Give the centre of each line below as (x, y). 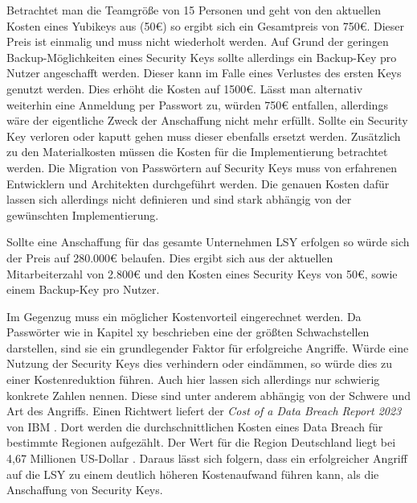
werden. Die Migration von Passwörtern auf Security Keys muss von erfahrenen (202, 167)
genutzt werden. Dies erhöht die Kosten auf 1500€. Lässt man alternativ (185, 88)
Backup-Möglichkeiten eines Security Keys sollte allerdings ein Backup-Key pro (202, 57)
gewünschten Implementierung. (83, 214)
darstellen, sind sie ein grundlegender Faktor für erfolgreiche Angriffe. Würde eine (208, 347)
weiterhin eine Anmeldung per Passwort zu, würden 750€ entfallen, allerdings (197, 104)
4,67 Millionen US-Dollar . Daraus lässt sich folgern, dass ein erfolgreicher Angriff (207, 458)
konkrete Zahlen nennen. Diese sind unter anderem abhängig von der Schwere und (209, 395)
